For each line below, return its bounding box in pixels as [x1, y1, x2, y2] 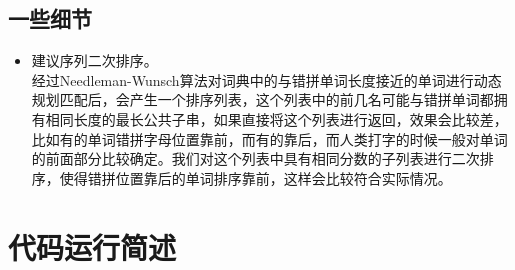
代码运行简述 [8, 226, 177, 267]
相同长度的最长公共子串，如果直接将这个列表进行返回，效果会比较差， [45, 108, 508, 129]
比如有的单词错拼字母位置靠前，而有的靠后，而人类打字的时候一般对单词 [31, 128, 508, 149]
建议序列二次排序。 [31, 50, 158, 71]
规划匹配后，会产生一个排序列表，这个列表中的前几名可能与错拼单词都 [31, 89, 494, 110]
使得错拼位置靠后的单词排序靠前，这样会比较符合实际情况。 [59, 167, 452, 188]
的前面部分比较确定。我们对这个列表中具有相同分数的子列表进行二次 [31, 148, 480, 169]
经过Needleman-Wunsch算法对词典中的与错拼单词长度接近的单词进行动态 [31, 69, 502, 90]
